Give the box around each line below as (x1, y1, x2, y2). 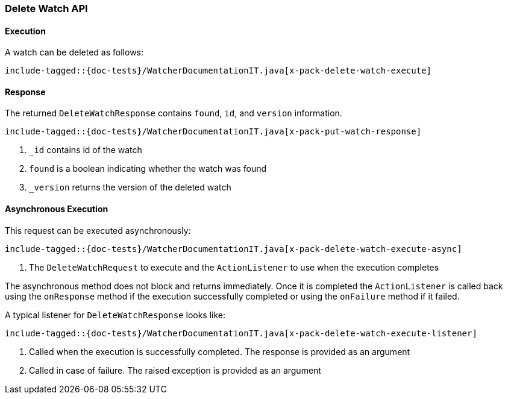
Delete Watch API (5, 2, 88, 14)
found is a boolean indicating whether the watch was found (29, 163, 267, 174)
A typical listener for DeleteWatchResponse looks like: (5, 309, 226, 320)
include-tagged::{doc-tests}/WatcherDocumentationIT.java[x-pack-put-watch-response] (5, 127, 422, 137)
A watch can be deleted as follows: (5, 47, 144, 58)
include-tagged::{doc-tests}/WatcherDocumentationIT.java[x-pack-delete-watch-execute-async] (5, 243, 462, 254)
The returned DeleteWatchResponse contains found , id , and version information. (5, 108, 342, 119)
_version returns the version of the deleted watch (29, 182, 231, 193)
